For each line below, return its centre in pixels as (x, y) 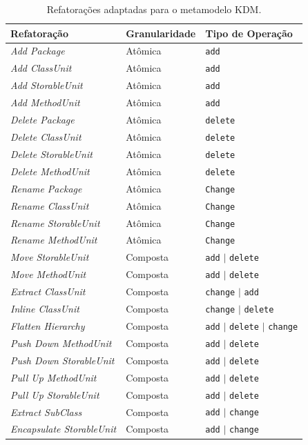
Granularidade (161, 33)
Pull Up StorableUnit (55, 394)
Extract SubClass (46, 412)
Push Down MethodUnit (61, 343)
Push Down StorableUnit (62, 360)
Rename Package (46, 188)
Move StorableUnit (50, 257)
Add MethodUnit (45, 102)
